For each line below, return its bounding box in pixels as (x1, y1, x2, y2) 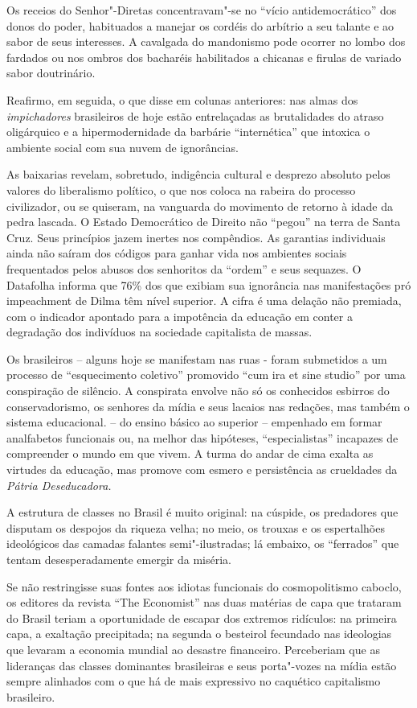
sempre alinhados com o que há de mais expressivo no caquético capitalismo (6, 673, 381, 689)
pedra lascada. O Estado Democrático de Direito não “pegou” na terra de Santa (6, 213, 401, 230)
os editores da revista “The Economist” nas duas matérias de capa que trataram (6, 594, 402, 611)
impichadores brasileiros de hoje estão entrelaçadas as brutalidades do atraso (6, 107, 384, 124)
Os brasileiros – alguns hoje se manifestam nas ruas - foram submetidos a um (6, 350, 387, 367)
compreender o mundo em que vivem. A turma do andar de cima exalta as (6, 445, 374, 462)
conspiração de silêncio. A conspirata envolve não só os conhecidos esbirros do (6, 382, 390, 399)
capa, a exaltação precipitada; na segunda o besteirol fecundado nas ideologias (6, 625, 392, 642)
